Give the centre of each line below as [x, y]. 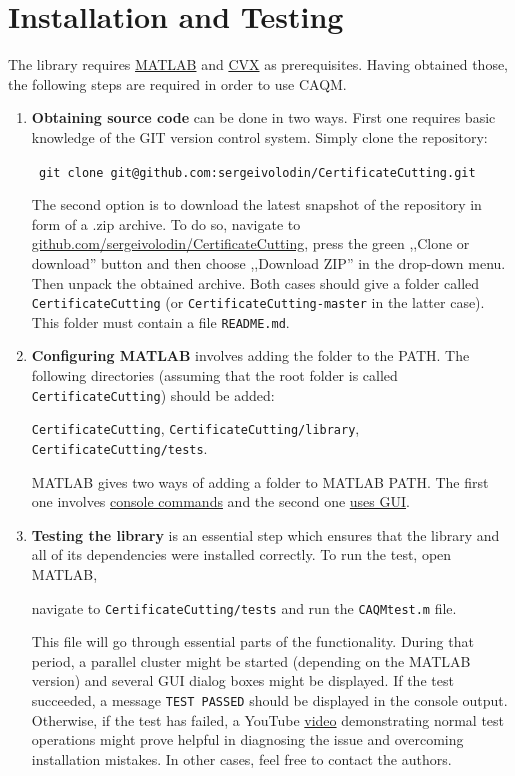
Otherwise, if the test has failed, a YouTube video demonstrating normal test [268, 719]
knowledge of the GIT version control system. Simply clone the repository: [259, 136]
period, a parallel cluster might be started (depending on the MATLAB [251, 660]
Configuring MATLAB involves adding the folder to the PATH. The [250, 355]
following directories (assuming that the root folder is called [214, 375]
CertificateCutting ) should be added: [153, 394]
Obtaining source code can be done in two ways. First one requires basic [263, 117]
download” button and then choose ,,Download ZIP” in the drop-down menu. [268, 262]
